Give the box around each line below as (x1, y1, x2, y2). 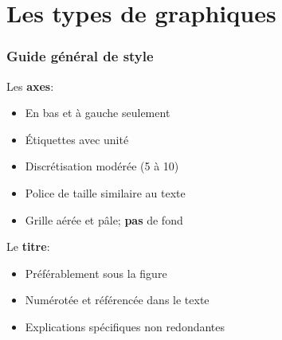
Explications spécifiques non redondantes (25, 318, 225, 334)
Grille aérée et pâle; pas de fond (25, 211, 183, 228)
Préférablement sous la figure (25, 264, 167, 281)
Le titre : (6, 238, 50, 255)
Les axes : (6, 77, 54, 94)
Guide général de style (6, 46, 154, 66)
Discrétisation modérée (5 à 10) (25, 158, 179, 174)
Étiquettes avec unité (25, 131, 129, 147)
